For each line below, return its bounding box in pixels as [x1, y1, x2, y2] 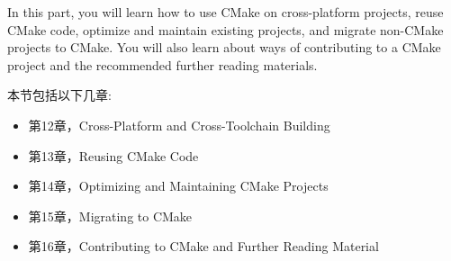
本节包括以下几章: [7, 85, 112, 104]
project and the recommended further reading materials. [7, 55, 318, 74]
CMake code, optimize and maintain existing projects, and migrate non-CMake [7, 20, 444, 39]
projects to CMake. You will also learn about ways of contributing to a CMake [7, 38, 441, 57]
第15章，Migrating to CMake [28, 206, 193, 225]
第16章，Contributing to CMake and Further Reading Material [28, 237, 379, 256]
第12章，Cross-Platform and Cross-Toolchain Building [28, 115, 330, 134]
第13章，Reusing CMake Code [28, 146, 199, 165]
